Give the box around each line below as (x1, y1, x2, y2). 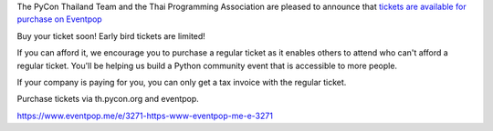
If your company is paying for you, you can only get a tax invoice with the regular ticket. (16, 76, 347, 87)
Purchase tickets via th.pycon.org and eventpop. (16, 94, 200, 105)
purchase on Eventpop (16, 14, 102, 25)
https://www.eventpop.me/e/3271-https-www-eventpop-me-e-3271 (16, 110, 274, 121)
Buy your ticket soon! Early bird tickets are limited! (16, 30, 205, 41)
